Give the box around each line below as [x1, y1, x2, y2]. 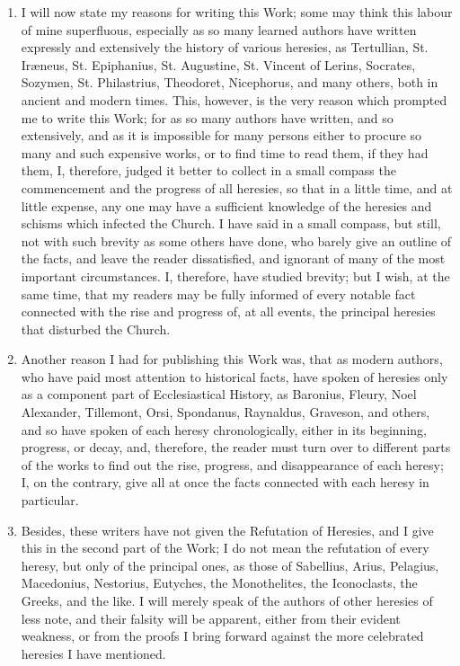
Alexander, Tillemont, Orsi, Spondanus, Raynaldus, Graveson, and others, [21, 403, 430, 422]
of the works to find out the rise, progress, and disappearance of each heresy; [21, 455, 444, 474]
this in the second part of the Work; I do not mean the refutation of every [21, 538, 429, 557]
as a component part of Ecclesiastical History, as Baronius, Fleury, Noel [21, 385, 417, 404]
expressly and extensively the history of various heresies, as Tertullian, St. [21, 38, 429, 57]
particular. [21, 491, 79, 510]
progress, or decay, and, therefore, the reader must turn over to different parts [21, 438, 451, 457]
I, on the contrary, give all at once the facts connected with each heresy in [21, 473, 429, 492]
